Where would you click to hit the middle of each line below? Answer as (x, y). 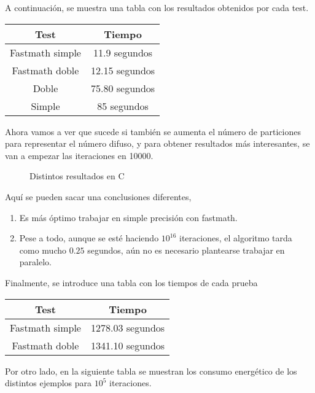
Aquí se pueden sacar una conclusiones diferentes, (98, 196)
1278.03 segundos (128, 327)
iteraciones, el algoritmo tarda (236, 238)
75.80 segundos (123, 88)
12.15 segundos (123, 70)
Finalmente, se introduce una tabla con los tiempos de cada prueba (131, 282)
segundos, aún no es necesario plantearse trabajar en (186, 250)
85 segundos (123, 106)
